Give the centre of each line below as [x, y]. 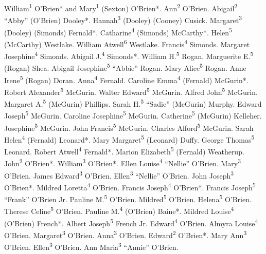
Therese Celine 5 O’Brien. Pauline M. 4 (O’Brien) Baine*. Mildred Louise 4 [119, 210]
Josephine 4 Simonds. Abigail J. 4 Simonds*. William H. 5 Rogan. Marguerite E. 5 [129, 55]
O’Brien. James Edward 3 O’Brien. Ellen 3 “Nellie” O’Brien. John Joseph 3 [119, 174]
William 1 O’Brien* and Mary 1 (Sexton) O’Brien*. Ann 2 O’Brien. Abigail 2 [121, 7]
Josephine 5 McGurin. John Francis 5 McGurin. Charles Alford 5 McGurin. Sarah [129, 127]
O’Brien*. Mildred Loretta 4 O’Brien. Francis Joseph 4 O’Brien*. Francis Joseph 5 [130, 186]
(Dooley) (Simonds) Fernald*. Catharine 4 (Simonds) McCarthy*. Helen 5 [118, 31]
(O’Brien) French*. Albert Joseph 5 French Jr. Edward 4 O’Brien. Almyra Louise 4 [131, 222]
